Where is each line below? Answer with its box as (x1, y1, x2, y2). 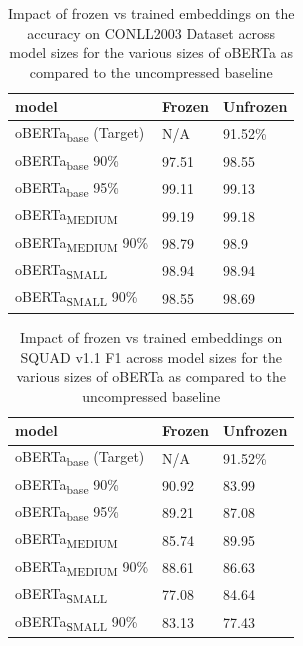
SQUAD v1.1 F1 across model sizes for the (20, 346, 283, 367)
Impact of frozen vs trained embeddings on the (8, 3, 295, 23)
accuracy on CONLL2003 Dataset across (27, 22, 276, 43)
